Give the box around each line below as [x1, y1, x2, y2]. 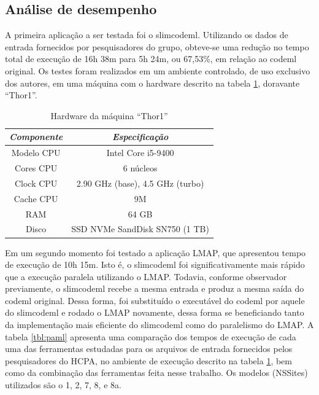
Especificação [112, 130, 169, 143]
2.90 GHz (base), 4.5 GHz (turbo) [76, 176, 204, 189]
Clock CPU [14, 176, 58, 189]
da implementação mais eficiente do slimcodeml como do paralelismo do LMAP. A [5, 318, 314, 331]
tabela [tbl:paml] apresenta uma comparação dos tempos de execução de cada [5, 330, 296, 343]
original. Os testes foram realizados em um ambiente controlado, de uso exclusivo [5, 64, 310, 77]
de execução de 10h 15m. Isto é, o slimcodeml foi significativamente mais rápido [5, 258, 305, 271]
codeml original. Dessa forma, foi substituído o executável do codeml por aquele [5, 294, 305, 307]
